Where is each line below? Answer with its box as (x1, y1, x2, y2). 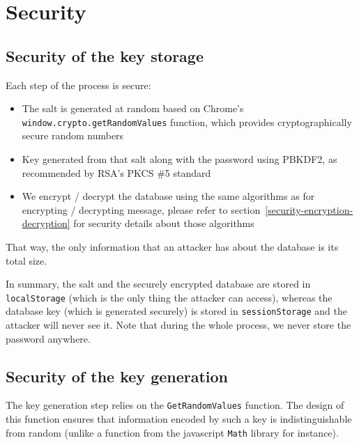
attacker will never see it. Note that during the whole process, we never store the (6, 318, 351, 332)
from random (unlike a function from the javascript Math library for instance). (6, 425, 339, 439)
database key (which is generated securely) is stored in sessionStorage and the (6, 304, 347, 318)
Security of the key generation (6, 365, 229, 387)
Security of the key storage (6, 45, 204, 66)
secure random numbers (22, 128, 124, 143)
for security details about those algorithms (73, 216, 254, 231)
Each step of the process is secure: (6, 77, 151, 92)
